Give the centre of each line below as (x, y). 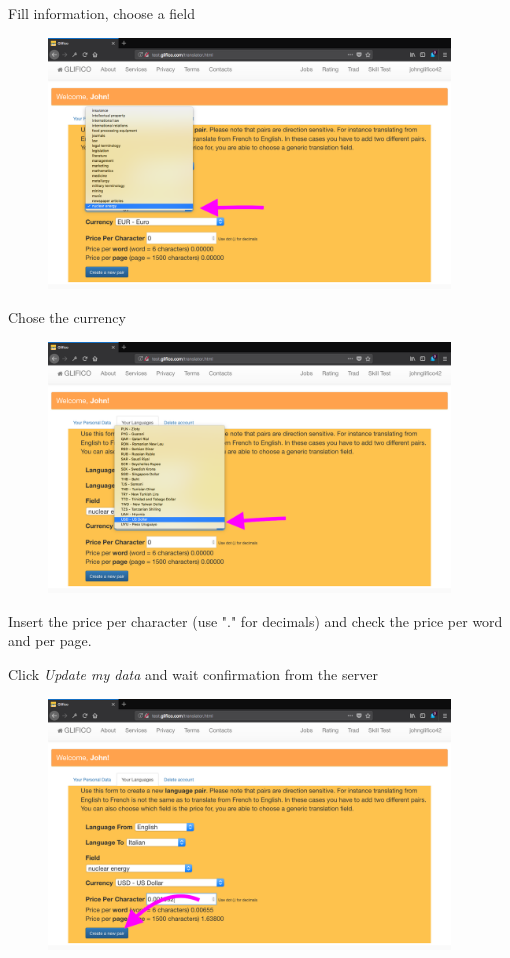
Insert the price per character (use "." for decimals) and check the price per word (255, 620)
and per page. (50, 640)
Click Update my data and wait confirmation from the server (193, 674)
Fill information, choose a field (101, 13)
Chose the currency (67, 316)
